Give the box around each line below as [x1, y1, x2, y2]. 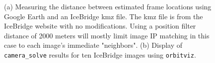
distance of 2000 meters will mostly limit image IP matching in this [4, 30, 210, 40]
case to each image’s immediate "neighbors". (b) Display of [4, 40, 183, 50]
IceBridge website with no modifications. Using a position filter [4, 21, 196, 31]
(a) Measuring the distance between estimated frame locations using [4, 1, 212, 11]
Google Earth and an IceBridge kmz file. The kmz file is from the [4, 11, 203, 21]
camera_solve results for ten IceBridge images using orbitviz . [4, 49, 196, 60]
